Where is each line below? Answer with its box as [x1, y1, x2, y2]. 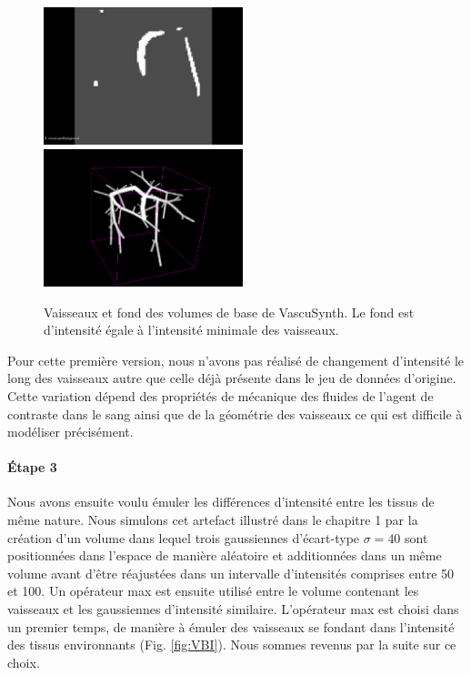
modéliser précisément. [7, 422, 134, 441]
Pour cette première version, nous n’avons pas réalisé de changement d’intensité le [7, 350, 465, 369]
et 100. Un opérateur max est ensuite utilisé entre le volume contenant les [7, 581, 419, 600]
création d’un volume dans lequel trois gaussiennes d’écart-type [7, 528, 360, 547]
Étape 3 [7, 458, 57, 477]
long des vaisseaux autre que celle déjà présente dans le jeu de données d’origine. [7, 368, 456, 388]
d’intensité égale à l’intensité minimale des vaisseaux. [44, 320, 339, 339]
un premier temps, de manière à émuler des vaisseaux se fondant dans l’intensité [7, 617, 455, 636]
